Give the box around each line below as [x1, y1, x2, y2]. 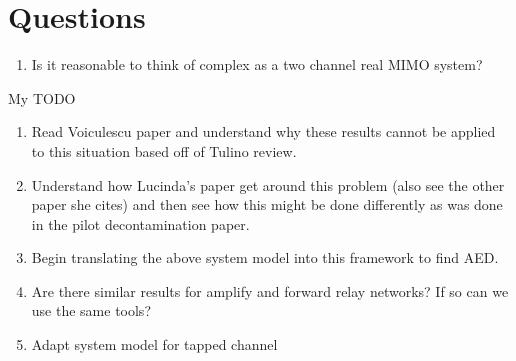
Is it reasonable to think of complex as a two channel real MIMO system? [31, 54, 483, 75]
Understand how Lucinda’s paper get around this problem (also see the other [31, 174, 505, 195]
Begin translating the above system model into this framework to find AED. [31, 247, 499, 268]
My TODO [8, 87, 76, 108]
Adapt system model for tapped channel [31, 334, 278, 355]
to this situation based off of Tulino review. [31, 140, 297, 161]
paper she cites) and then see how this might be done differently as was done [31, 194, 503, 215]
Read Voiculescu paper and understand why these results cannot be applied [31, 121, 496, 142]
